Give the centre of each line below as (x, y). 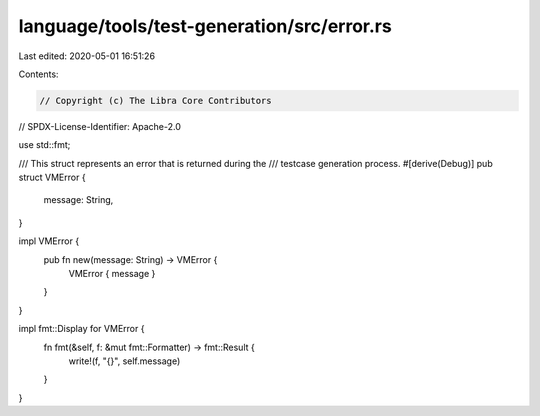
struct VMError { (52, 177)
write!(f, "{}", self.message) (124, 361)
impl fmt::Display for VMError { (81, 329)
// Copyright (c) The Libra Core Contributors (155, 100)
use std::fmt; (44, 145)
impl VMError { (49, 241)
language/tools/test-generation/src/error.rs (205, 26)
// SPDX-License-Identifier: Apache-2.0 (100, 126)
